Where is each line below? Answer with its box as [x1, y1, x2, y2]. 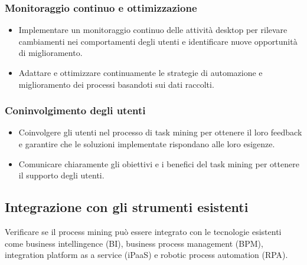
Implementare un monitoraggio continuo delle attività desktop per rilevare [18, 24, 288, 36]
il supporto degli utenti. [18, 169, 104, 181]
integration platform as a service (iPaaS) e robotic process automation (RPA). [5, 249, 288, 261]
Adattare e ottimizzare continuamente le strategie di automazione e [18, 67, 263, 78]
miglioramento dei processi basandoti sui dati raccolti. [18, 78, 214, 90]
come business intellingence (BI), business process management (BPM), [5, 237, 263, 249]
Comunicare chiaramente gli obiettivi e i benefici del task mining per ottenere [18, 157, 299, 170]
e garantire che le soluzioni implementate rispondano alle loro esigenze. [18, 138, 275, 150]
